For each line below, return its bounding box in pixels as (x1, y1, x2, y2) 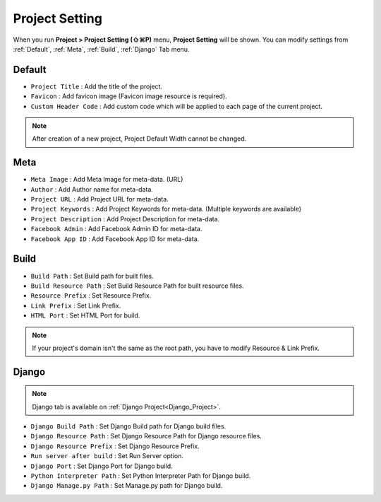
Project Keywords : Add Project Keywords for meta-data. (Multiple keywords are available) (30, 205, 302, 214)
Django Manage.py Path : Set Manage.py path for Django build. (30, 481, 223, 490)
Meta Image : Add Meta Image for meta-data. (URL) (30, 175, 183, 184)
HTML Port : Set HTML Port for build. (30, 311, 140, 320)
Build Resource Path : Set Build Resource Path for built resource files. (30, 281, 244, 290)
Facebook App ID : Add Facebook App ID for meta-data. (30, 234, 200, 243)
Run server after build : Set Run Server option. (30, 452, 183, 460)
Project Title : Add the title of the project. (30, 82, 162, 91)
